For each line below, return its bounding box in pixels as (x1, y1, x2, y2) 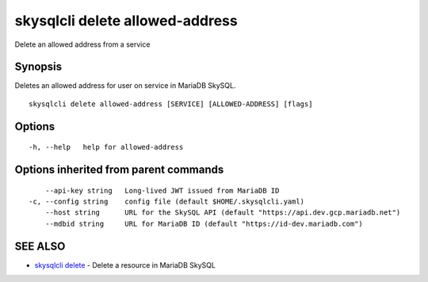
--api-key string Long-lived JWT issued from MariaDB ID (44, 186, 280, 195)
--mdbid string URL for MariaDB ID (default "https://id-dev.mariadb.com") (44, 219, 364, 228)
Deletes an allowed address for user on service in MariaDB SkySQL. (14, 81, 236, 90)
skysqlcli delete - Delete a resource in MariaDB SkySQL (34, 260, 216, 269)
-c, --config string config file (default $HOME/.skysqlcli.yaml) (29, 197, 305, 206)
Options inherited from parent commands (14, 163, 224, 177)
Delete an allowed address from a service (14, 40, 151, 49)
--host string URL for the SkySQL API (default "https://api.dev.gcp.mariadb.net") (44, 208, 401, 217)
